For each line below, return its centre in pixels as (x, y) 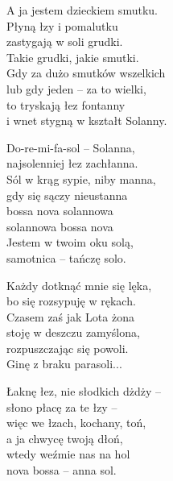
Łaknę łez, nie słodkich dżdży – (84, 391)
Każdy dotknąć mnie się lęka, (79, 285)
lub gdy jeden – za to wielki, (76, 88)
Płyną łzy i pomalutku (62, 25)
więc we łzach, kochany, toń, (76, 423)
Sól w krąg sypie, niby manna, (81, 178)
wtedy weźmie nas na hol (68, 454)
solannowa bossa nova (60, 226)
